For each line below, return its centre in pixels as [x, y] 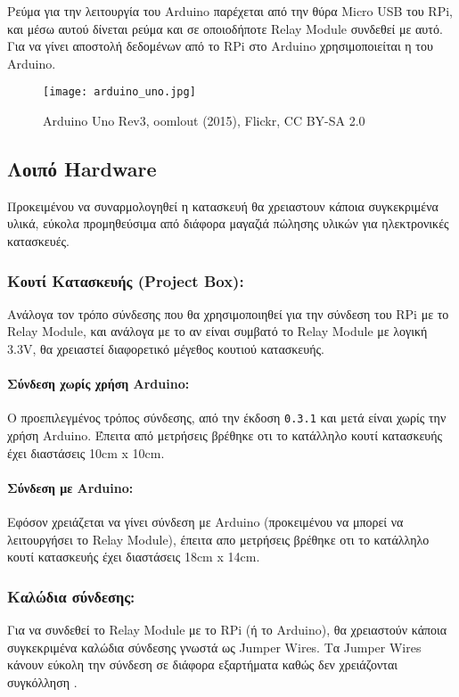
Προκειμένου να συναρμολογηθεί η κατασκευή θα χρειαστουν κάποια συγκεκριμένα [223, 205]
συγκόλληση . [42, 681]
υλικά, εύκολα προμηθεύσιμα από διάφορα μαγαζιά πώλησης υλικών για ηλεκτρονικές [228, 223]
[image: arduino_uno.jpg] [119, 92]
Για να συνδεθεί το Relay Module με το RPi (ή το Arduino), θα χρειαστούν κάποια [227, 630]
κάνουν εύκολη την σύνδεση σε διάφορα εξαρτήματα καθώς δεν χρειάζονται [203, 664]
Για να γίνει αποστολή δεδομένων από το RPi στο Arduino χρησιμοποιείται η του [220, 46]
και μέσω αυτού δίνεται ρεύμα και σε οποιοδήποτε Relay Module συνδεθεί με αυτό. [225, 28]
